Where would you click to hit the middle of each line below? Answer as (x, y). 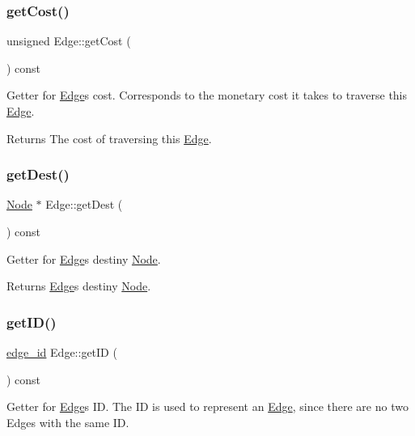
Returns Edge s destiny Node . (79, 286)
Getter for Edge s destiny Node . (84, 258)
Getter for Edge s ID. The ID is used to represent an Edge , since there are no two (207, 406)
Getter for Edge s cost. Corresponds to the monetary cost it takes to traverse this (207, 95)
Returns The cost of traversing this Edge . (109, 138)
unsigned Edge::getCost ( (69, 41)
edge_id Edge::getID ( (62, 352)
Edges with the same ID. (68, 422)
